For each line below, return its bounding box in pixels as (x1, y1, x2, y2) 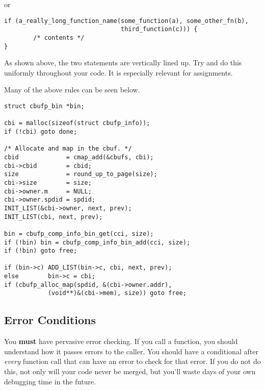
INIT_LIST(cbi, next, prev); (4, 213, 103, 221)
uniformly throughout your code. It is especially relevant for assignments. (4, 67, 233, 78)
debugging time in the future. (4, 376, 96, 386)
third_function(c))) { (121, 26, 198, 33)
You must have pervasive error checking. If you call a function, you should (4, 336, 238, 347)
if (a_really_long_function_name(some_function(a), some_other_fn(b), (4, 17, 249, 25)
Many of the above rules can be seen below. (4, 84, 140, 95)
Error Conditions (4, 312, 96, 328)
